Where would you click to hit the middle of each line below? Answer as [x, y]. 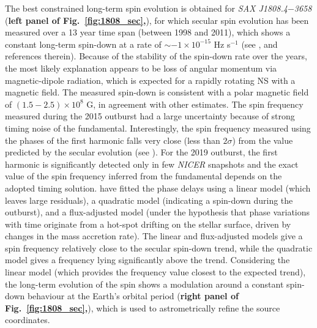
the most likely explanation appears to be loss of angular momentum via [141, 68]
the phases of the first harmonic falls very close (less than [113, 140]
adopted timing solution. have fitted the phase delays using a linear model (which [158, 188]
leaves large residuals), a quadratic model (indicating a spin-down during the [149, 200]
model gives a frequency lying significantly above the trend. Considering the [147, 260]
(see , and [259, 44]
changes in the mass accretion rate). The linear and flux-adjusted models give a [154, 236]
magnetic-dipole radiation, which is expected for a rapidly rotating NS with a [150, 80]
